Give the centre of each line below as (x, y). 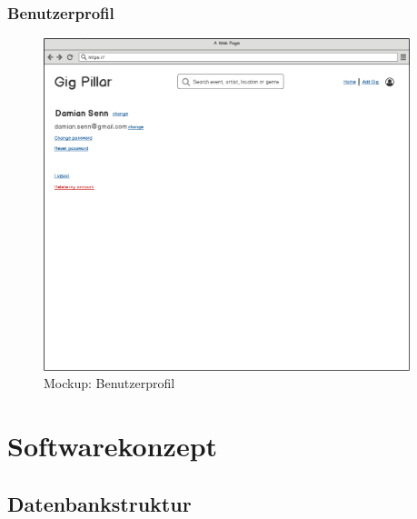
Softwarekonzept (113, 446)
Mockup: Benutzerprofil (109, 383)
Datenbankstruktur (99, 503)
